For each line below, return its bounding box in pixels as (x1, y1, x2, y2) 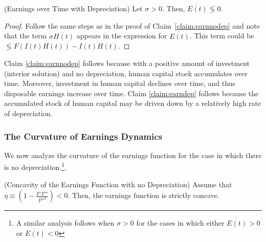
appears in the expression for (76, 30, 167, 41)
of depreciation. (4, 108, 53, 118)
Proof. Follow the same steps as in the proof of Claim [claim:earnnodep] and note (4, 20, 260, 31)
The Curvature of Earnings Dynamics (4, 129, 163, 142)
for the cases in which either (136, 217, 225, 228)
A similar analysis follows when (16, 217, 115, 228)
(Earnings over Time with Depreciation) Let (4, 3, 143, 14)
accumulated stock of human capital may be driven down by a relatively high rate (4, 98, 261, 108)
